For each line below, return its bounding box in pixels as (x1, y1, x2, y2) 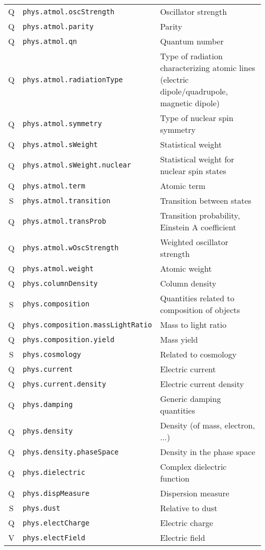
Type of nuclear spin (160, 112, 233, 124)
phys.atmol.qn (22, 37, 77, 45)
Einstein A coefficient (160, 221, 236, 233)
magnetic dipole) (160, 97, 220, 109)
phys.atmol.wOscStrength (22, 244, 119, 252)
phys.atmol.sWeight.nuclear (22, 161, 131, 169)
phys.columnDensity (22, 279, 98, 288)
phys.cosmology (22, 350, 82, 358)
